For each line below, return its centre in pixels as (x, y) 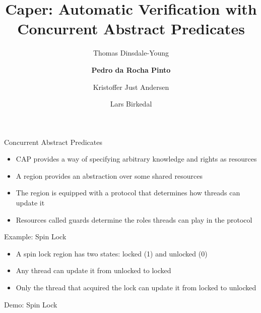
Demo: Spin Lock (31, 304)
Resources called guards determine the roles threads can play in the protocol (134, 219)
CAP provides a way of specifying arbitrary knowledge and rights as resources (136, 159)
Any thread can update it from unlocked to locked (93, 270)
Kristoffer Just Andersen (131, 87)
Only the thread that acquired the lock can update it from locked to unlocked (136, 288)
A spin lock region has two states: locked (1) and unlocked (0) (112, 253)
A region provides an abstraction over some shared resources (109, 175)
